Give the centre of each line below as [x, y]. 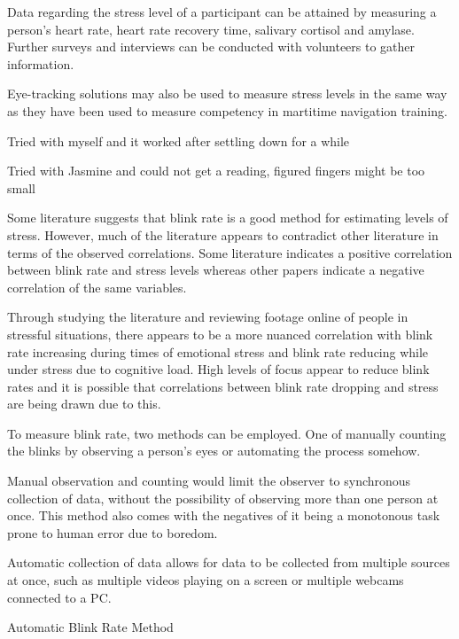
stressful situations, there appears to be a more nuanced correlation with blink [220, 334]
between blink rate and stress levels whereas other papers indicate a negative [216, 270]
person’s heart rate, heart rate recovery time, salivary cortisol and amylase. [211, 29]
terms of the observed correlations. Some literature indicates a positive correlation [230, 252]
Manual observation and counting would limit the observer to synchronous [209, 481]
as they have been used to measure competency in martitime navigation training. [227, 110]
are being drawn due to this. [84, 404]
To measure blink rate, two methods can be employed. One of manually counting [227, 433]
